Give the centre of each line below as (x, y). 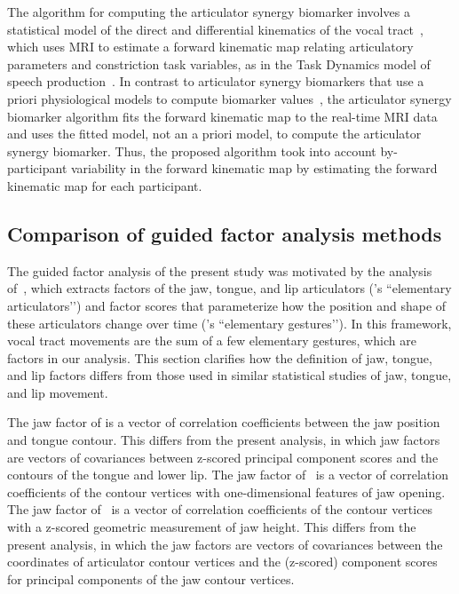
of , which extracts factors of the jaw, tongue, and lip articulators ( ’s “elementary (229, 288)
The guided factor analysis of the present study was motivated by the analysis (220, 270)
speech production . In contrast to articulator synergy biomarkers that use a (216, 81)
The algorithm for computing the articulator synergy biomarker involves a (209, 12)
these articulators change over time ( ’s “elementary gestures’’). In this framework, (229, 323)
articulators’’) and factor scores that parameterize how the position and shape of (227, 305)
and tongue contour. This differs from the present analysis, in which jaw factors (224, 440)
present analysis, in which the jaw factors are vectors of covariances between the (225, 544)
